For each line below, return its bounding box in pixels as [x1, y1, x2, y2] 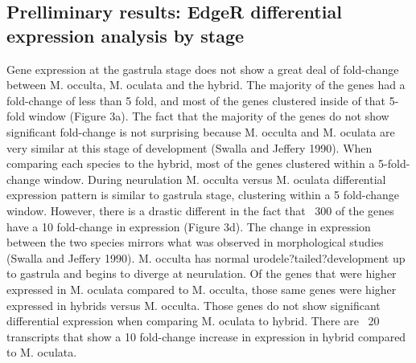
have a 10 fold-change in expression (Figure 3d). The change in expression [6, 218, 371, 235]
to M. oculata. [6, 344, 77, 361]
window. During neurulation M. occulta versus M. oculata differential [43, 170, 386, 187]
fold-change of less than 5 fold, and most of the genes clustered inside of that [6, 92, 386, 108]
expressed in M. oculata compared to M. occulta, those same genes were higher [6, 280, 397, 297]
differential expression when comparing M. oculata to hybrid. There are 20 [6, 312, 380, 329]
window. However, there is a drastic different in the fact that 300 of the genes [6, 202, 394, 218]
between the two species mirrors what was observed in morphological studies [6, 234, 384, 251]
